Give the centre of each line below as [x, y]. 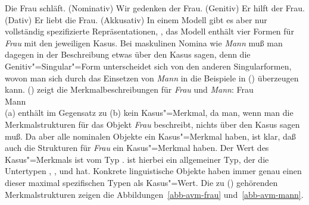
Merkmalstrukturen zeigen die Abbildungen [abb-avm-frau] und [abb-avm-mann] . [154, 194]
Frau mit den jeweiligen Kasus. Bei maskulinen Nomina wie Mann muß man [144, 42]
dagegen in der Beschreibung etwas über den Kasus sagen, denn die [128, 54]
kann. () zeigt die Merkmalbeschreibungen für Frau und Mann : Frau [129, 89]
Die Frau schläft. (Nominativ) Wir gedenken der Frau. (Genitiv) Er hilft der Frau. [155, 8]
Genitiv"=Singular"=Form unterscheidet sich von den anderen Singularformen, [148, 66]
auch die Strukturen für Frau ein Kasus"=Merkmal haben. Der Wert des [137, 148]
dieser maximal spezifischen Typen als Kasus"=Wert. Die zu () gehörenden [141, 182]
